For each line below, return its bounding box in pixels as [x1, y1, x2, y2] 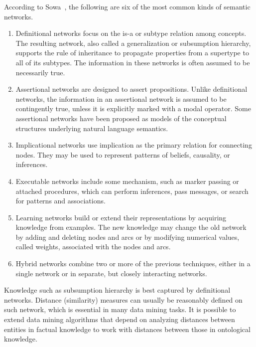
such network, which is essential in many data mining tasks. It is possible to [4, 304, 236, 315]
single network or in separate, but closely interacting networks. [15, 268, 207, 278]
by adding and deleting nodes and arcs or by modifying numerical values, [15, 231, 240, 242]
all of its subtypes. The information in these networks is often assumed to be [15, 57, 250, 67]
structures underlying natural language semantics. [15, 123, 168, 133]
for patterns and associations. [15, 195, 106, 206]
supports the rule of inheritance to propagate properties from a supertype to [15, 47, 249, 58]
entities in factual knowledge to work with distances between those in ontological [4, 324, 251, 334]
